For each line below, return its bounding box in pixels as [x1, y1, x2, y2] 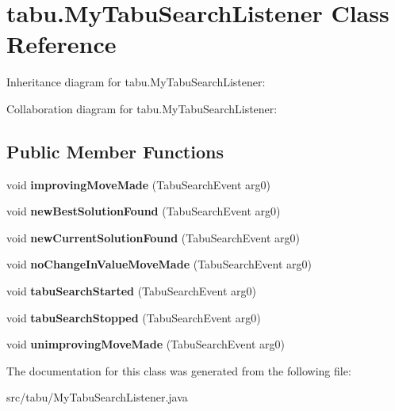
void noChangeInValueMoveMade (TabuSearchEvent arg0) [6, 256, 312, 272]
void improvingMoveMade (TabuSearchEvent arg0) [6, 176, 271, 192]
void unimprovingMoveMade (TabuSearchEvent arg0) [6, 336, 285, 352]
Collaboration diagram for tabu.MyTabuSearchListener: [6, 100, 278, 116]
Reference [6, 28, 117, 60]
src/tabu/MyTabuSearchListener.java [6, 389, 188, 405]
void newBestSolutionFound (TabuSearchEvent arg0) [6, 203, 281, 219]
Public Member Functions [6, 139, 224, 163]
